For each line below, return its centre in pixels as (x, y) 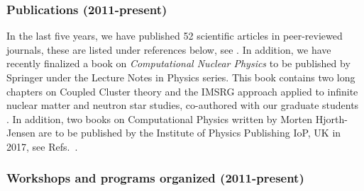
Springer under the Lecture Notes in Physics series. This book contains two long (181, 77)
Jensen (21, 133)
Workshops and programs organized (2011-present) (155, 178)
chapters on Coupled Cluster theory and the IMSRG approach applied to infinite (182, 91)
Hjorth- (331, 118)
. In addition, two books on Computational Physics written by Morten (160, 118)
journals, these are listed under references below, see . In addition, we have (169, 49)
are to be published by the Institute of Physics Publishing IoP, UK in (190, 133)
